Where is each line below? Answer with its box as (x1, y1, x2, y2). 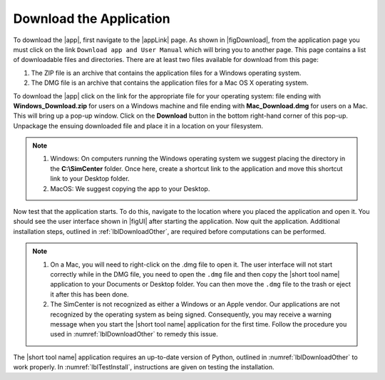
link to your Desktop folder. (50, 175, 130, 183)
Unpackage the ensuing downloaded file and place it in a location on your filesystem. (13, 121, 264, 130)
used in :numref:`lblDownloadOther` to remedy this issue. (50, 330, 218, 339)
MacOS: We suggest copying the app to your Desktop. (50, 184, 210, 192)
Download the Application (13, 11, 170, 26)
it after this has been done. (50, 289, 129, 299)
